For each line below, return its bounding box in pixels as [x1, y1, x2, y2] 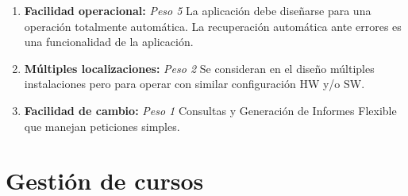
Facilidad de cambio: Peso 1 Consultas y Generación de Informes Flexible [24, 102, 397, 118]
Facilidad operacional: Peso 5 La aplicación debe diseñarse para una [24, 2, 371, 18]
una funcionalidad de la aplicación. [24, 33, 194, 50]
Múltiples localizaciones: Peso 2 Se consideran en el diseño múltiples [24, 60, 375, 76]
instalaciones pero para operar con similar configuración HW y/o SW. [24, 75, 365, 92]
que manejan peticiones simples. [24, 117, 180, 134]
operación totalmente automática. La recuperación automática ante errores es [24, 17, 402, 34]
